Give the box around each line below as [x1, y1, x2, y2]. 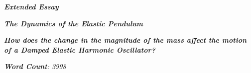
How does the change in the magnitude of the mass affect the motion [4, 35, 247, 45]
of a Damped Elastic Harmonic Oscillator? [4, 44, 155, 55]
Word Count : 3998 [4, 61, 66, 72]
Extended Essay [4, 1, 59, 11]
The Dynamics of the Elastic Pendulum [4, 18, 143, 28]
